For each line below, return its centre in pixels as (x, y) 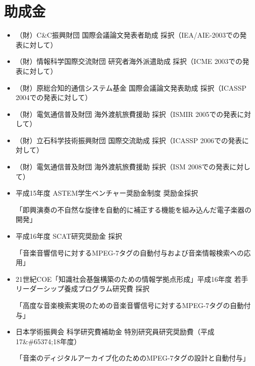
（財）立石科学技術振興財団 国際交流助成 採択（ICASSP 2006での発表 (129, 140)
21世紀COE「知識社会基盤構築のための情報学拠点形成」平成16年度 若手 (132, 279)
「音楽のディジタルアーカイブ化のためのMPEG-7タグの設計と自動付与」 (133, 358)
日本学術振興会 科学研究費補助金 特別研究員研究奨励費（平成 (115, 332)
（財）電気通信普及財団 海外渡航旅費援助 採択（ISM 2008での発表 (123, 167)
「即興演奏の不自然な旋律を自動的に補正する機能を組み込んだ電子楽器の (133, 209)
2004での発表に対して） (54, 97)
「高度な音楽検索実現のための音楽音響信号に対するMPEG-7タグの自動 (130, 305)
